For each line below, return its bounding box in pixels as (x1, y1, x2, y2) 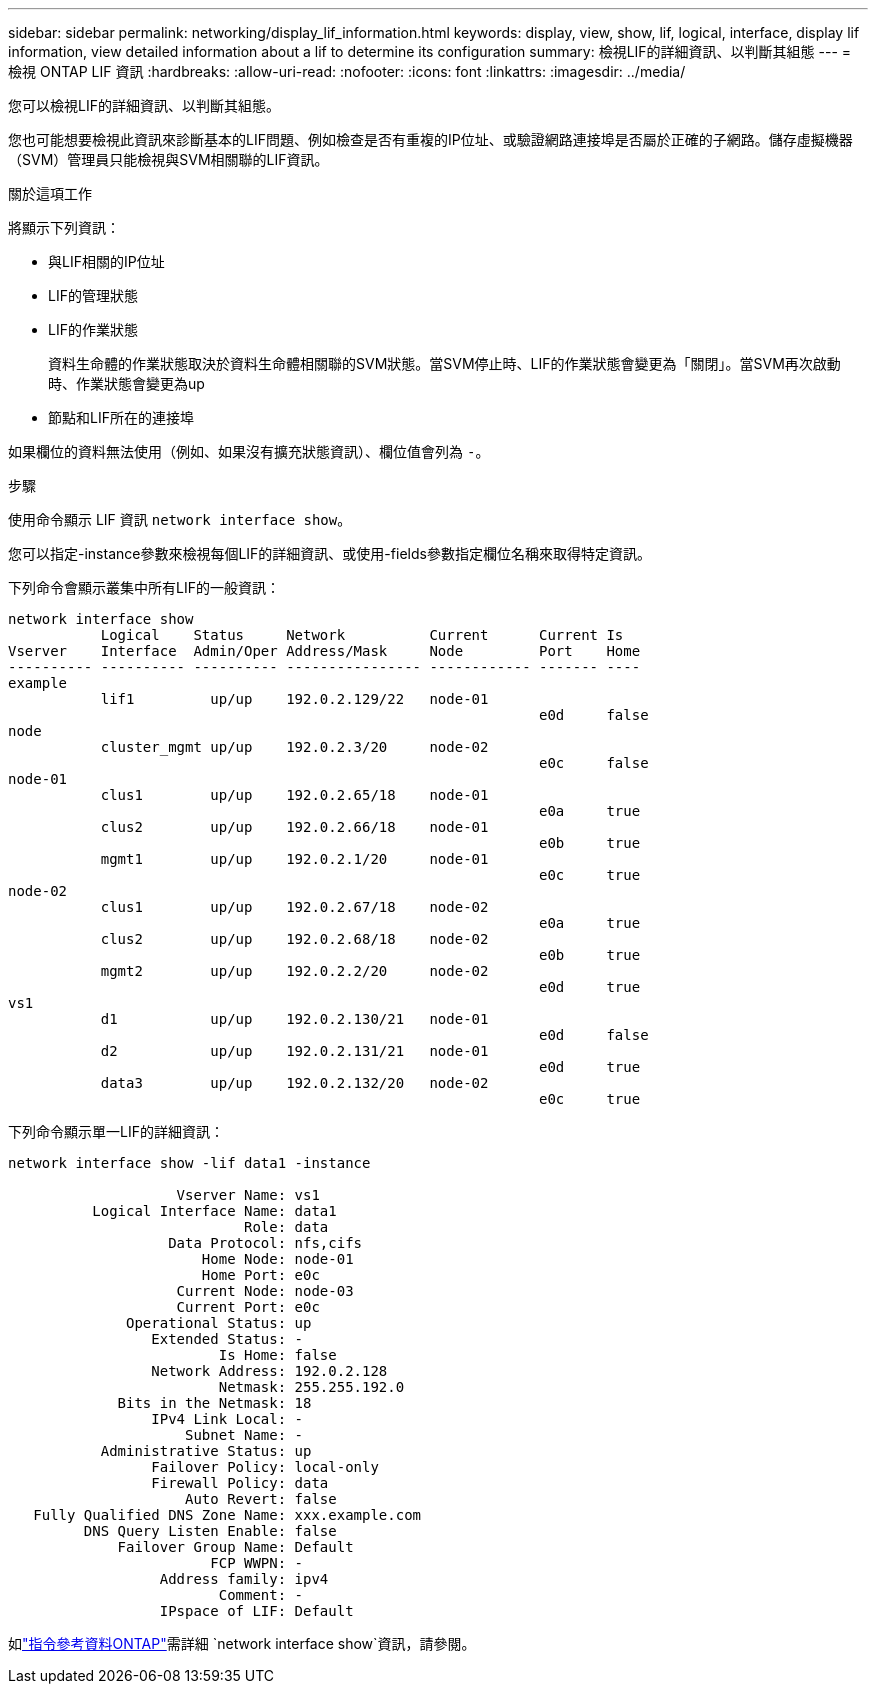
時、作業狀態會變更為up (48, 375, 205, 392)
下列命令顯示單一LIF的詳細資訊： (8, 1123, 224, 1140)
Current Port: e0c (176, 1299, 320, 1315)
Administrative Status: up (100, 1443, 312, 1459)
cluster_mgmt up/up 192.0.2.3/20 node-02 (100, 739, 489, 755)
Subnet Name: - (185, 1427, 304, 1443)
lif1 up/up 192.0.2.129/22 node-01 (100, 691, 489, 707)
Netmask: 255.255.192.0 (218, 1379, 405, 1395)
